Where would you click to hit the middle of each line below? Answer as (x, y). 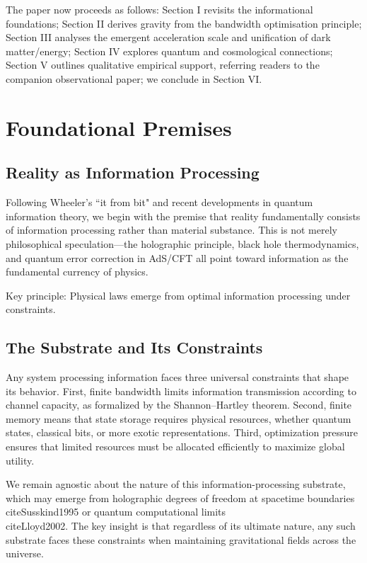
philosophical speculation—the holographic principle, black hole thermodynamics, (182, 243)
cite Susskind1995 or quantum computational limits (116, 512)
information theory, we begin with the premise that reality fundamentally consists (183, 216)
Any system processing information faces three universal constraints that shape (177, 377)
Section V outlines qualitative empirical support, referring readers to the (163, 65)
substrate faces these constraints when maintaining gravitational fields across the (181, 539)
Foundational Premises (119, 127)
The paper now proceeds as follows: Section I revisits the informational (159, 9)
